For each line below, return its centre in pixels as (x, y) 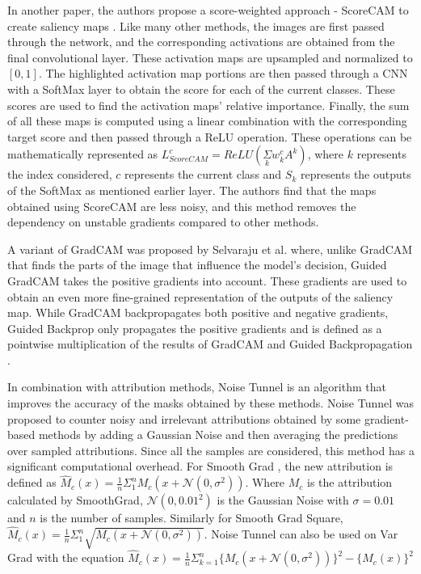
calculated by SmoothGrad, (75, 500)
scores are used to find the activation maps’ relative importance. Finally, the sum (208, 105)
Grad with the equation (66, 557)
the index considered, (60, 174)
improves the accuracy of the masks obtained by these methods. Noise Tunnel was (211, 403)
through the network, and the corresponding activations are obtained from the (201, 42)
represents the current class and (203, 174)
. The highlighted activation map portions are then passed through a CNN (223, 73)
